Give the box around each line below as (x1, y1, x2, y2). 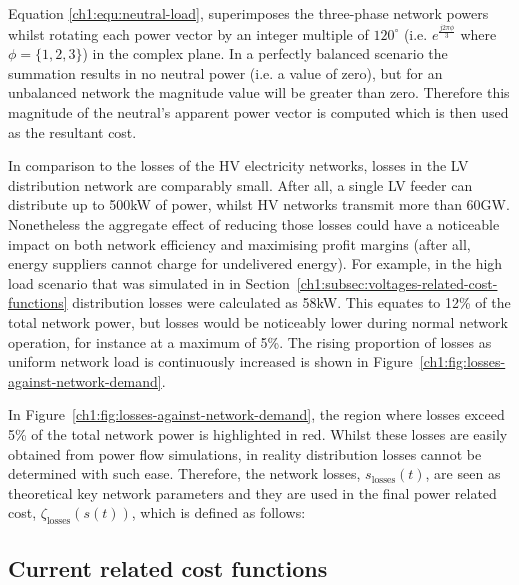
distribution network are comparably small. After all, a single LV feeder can (8, 174, 473, 195)
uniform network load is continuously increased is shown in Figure (8, 351, 413, 372)
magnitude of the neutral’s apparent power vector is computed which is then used (8, 102, 509, 123)
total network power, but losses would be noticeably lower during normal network (8, 312, 508, 332)
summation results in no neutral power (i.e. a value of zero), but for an (8, 62, 443, 83)
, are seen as (425, 463, 501, 484)
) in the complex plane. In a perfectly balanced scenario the (82, 43, 448, 64)
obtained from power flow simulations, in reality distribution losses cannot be (8, 443, 482, 464)
